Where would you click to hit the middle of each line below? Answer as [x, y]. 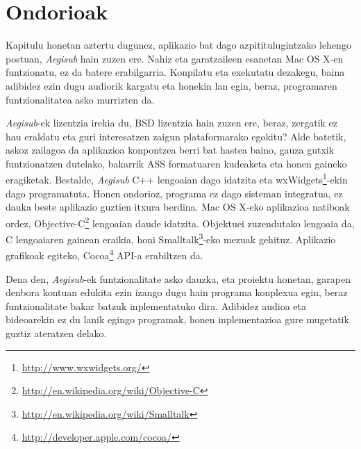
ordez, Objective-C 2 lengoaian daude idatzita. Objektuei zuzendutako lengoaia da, [180, 222]
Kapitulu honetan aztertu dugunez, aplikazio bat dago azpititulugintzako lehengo [178, 45]
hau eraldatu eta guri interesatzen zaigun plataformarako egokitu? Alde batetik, [176, 136]
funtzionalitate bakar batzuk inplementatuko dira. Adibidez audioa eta [156, 305]
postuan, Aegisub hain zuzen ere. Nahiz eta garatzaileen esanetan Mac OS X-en [175, 58]
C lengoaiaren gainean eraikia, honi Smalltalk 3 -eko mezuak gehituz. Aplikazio [171, 238]
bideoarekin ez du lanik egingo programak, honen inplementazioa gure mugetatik [177, 319]
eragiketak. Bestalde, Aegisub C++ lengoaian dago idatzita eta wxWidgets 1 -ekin [177, 179]
